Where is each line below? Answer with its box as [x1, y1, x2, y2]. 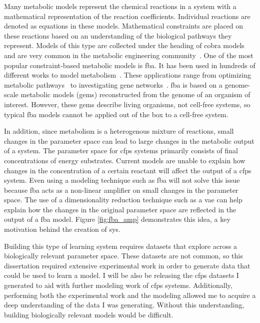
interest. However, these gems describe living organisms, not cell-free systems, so [4, 99, 250, 109]
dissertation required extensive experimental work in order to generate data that [4, 260, 250, 270]
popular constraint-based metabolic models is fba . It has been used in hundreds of [4, 60, 255, 70]
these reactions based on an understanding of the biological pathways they [4, 30, 232, 41]
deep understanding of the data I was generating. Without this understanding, [4, 299, 244, 310]
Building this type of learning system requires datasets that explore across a [4, 240, 237, 251]
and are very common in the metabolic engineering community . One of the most [4, 50, 253, 60]
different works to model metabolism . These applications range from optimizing [4, 70, 251, 80]
